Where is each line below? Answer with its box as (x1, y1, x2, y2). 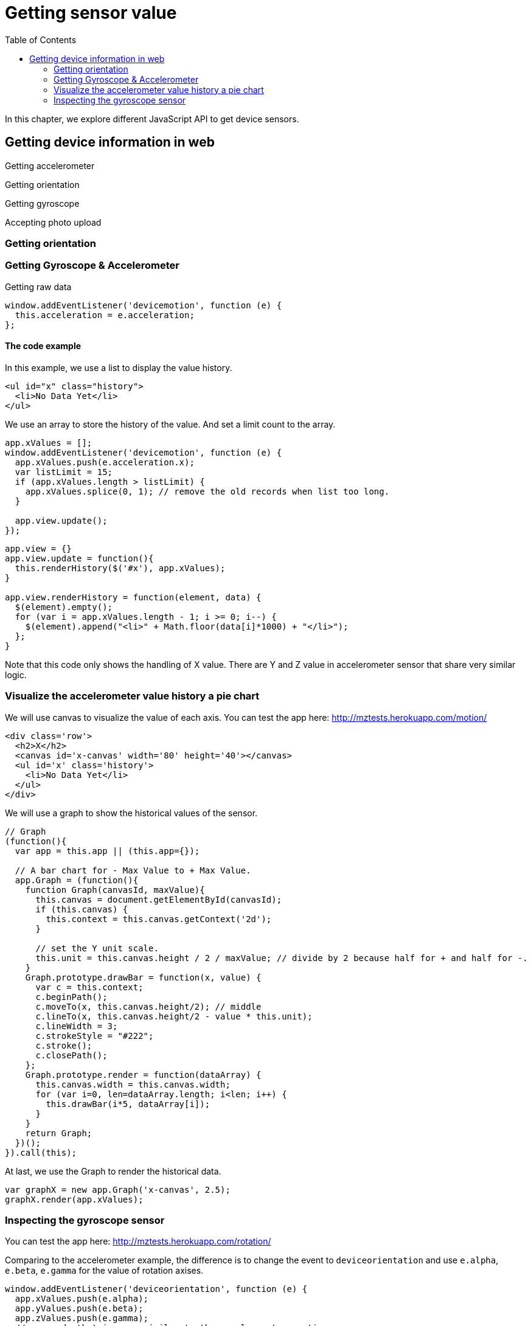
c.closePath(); (35, 1050, 108, 1060)
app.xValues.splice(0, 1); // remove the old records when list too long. (25, 486, 390, 496)
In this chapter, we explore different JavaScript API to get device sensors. (5, 113, 299, 124)
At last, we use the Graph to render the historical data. (5, 1165, 221, 1176)
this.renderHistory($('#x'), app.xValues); (15, 563, 226, 573)
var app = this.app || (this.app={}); (15, 845, 200, 856)
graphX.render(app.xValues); (5, 1194, 144, 1204)
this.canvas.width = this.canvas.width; (35, 1079, 231, 1089)
